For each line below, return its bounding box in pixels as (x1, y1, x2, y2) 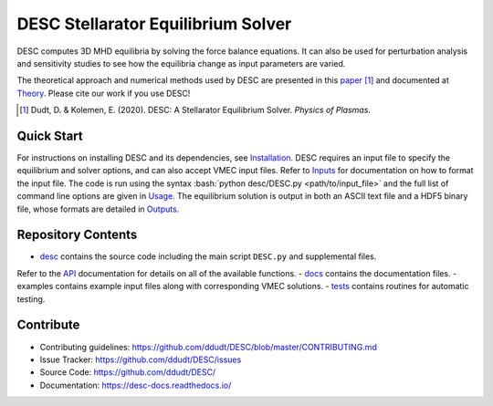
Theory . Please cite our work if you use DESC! (16, 88, 191, 99)
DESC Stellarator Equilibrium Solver (16, 14, 292, 34)
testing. (16, 293, 46, 305)
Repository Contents (16, 227, 138, 243)
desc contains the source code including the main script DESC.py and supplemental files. (39, 251, 377, 262)
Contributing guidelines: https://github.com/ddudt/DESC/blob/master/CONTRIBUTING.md (39, 341, 378, 352)
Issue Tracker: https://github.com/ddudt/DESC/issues (39, 354, 242, 365)
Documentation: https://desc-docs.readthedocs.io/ (39, 380, 232, 390)
